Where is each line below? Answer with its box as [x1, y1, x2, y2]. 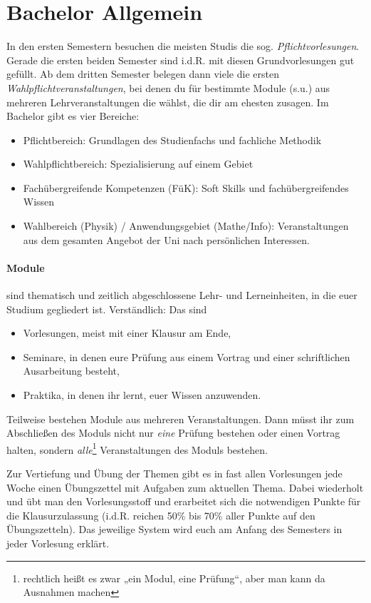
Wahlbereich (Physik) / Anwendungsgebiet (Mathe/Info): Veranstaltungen [23, 218, 349, 233]
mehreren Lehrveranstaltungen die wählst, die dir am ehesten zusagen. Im [6, 94, 329, 109]
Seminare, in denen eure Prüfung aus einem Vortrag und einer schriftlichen [23, 349, 350, 364]
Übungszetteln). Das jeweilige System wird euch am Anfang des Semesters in [6, 522, 343, 537]
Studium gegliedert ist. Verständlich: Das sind [6, 301, 207, 316]
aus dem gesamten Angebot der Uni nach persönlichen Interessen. [23, 232, 310, 247]
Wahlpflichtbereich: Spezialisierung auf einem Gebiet [23, 156, 254, 171]
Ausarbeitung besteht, [23, 363, 120, 378]
